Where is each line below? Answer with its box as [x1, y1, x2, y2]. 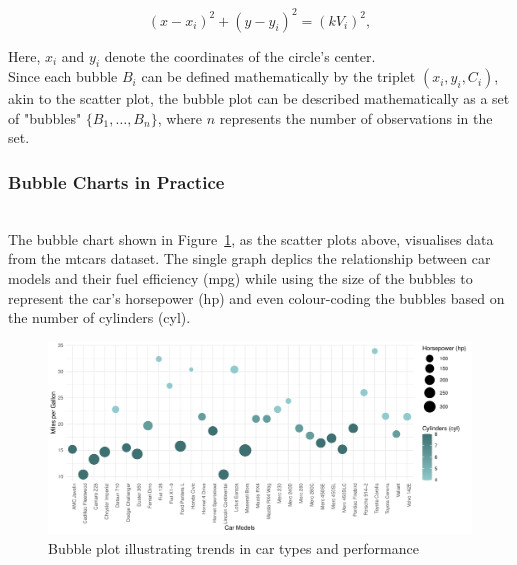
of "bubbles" [8, 107, 82, 128]
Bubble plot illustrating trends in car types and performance [48, 537, 419, 558]
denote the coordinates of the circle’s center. [104, 45, 376, 66]
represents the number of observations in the [219, 107, 493, 128]
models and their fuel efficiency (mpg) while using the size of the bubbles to [8, 268, 473, 289]
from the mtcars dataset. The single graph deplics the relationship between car [8, 248, 491, 269]
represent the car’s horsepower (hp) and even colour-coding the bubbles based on [8, 287, 505, 308]
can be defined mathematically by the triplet [141, 66, 416, 87]
